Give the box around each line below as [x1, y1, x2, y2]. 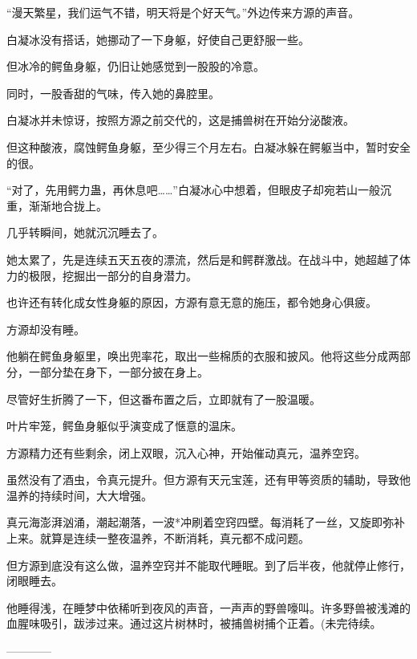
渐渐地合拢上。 [28, 197, 107, 214]
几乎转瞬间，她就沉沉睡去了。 [6, 224, 164, 241]
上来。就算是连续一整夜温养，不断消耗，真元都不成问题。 [6, 530, 310, 547]
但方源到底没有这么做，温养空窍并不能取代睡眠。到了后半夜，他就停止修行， [6, 556, 411, 573]
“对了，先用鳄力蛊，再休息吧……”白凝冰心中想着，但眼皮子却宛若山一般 [6, 181, 380, 198]
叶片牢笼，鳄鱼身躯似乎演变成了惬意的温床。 [6, 417, 242, 434]
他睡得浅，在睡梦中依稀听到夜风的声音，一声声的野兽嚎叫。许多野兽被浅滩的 [6, 599, 411, 616]
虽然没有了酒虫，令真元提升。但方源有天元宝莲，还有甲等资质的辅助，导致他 [6, 471, 411, 488]
